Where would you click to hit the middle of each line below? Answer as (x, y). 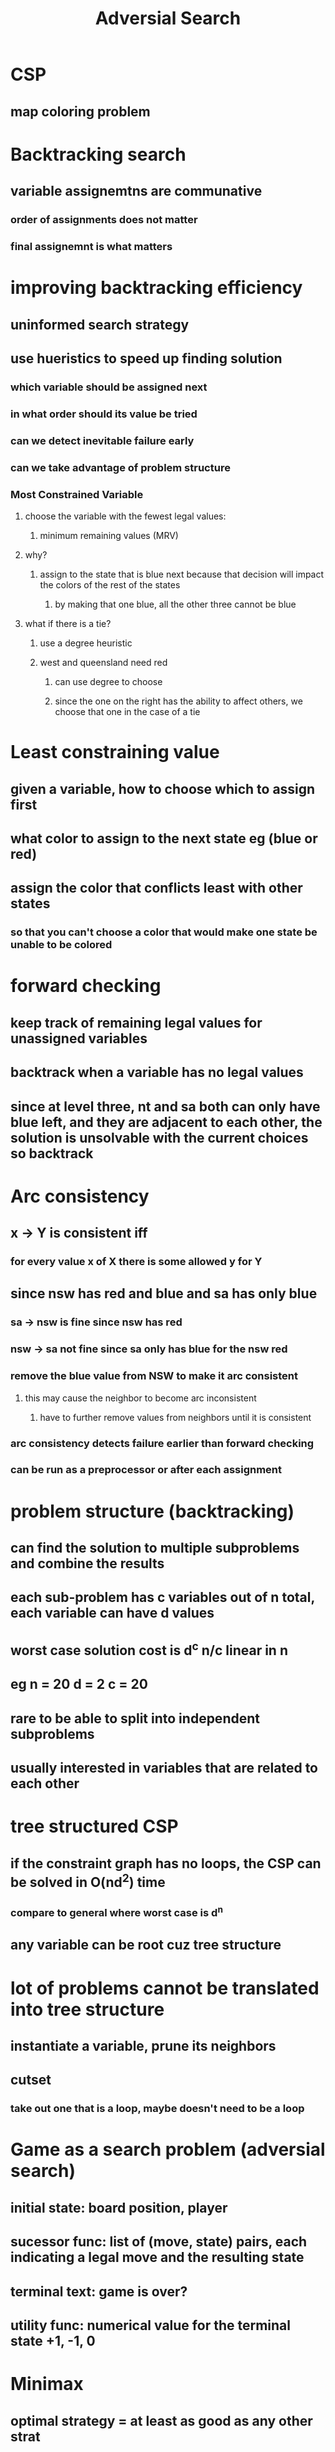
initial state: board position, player (119, 2207)
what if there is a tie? (68, 623)
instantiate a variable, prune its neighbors (143, 2045)
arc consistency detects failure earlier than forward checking (162, 1443)
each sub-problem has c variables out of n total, (162, 1597)
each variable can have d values (112, 1613)
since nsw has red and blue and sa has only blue (164, 1293)
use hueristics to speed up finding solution (146, 358)
